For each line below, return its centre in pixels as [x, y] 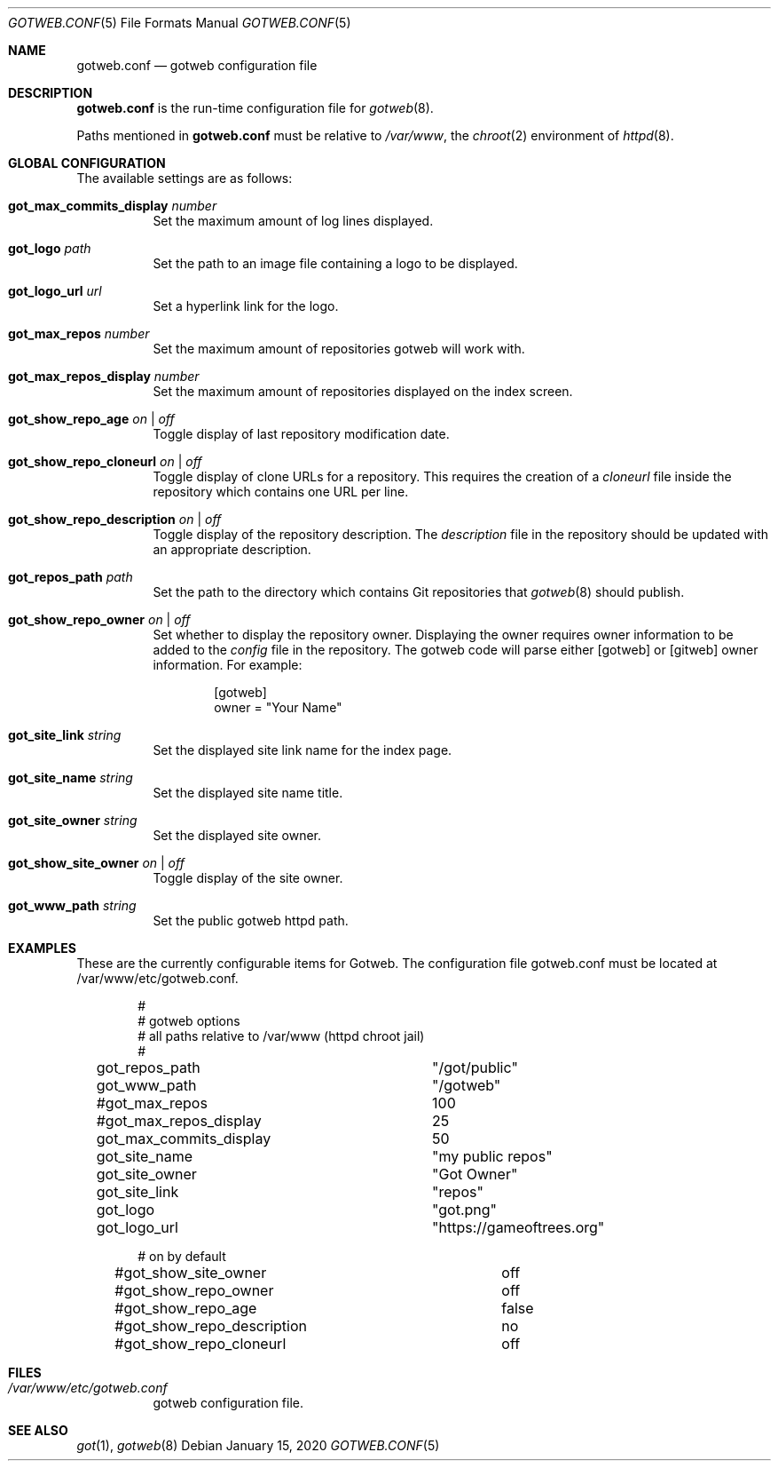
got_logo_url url [55, 291]
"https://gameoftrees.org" [519, 1227]
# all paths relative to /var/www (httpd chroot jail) [281, 1036]
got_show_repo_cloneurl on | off [105, 461]
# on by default [182, 1256]
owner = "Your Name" [278, 707]
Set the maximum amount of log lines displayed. [293, 221]
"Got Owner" [475, 1174]
